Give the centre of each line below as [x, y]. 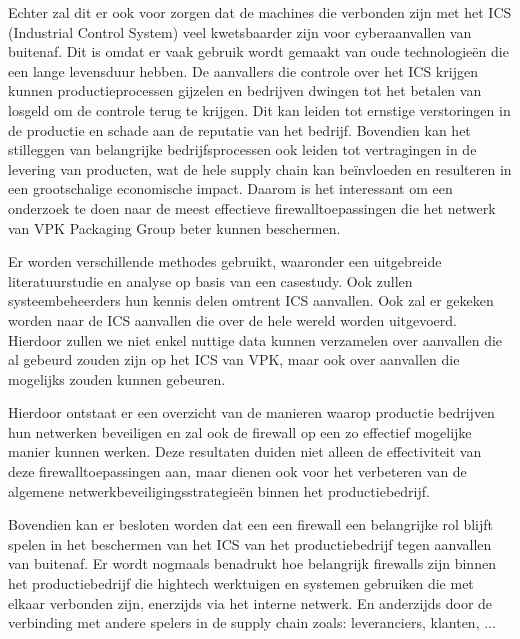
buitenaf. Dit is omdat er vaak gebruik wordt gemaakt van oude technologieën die [258, 51]
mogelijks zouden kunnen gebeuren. [117, 378]
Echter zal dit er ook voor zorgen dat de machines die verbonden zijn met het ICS [260, 12]
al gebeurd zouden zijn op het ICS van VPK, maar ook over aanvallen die [234, 359]
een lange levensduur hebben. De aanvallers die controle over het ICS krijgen [243, 70]
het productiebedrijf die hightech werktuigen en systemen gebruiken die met [241, 583]
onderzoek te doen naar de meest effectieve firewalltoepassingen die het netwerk [252, 207]
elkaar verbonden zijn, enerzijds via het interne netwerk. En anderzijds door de [250, 602]
